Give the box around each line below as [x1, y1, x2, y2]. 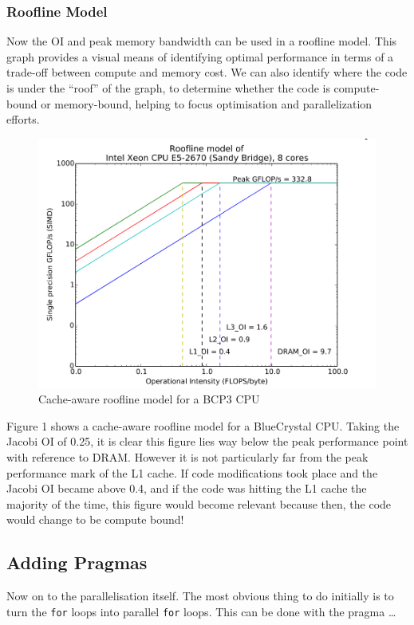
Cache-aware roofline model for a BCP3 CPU [38, 391, 260, 407]
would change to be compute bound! [6, 511, 184, 528]
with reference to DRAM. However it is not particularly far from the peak [6, 449, 369, 466]
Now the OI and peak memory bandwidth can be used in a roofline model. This [6, 33, 397, 49]
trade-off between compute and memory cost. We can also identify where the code [6, 64, 408, 81]
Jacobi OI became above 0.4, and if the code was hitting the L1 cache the [6, 480, 367, 497]
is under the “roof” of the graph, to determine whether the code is [6, 80, 330, 96]
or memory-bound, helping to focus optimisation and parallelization [41, 95, 373, 112]
